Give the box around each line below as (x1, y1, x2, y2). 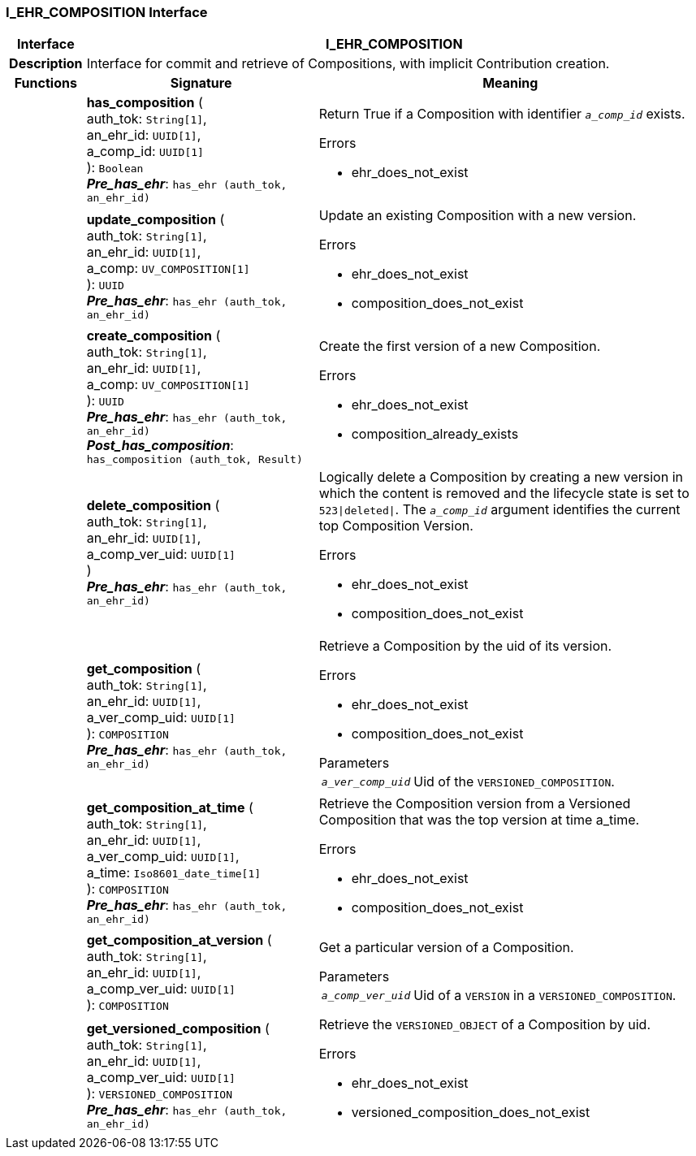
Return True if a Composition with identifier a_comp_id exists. (318, 105, 685, 122)
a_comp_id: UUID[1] (86, 143, 204, 160)
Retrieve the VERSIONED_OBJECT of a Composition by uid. (318, 1016, 651, 1033)
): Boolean (86, 159, 144, 176)
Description (9, 55, 83, 72)
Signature (170, 75, 232, 92)
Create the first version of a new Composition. (318, 338, 601, 355)
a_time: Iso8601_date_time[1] (86, 864, 262, 881)
